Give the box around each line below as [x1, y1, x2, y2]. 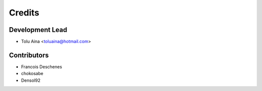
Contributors [9, 51, 49, 59]
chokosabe [21, 71, 44, 76]
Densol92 [21, 77, 41, 83]
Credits [9, 7, 40, 18]
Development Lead [9, 26, 67, 34]
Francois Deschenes [21, 63, 63, 70]
